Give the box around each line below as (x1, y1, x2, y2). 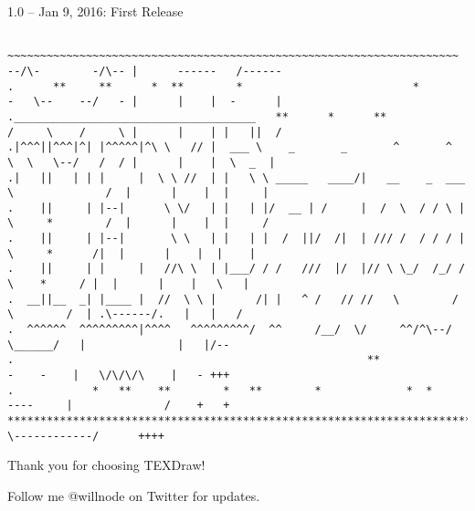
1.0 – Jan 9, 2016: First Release (7, 2, 184, 20)
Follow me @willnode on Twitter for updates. (7, 485, 260, 505)
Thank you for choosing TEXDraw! (7, 455, 206, 474)
